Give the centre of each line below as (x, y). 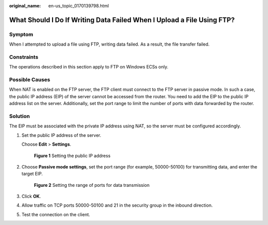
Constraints (24, 57)
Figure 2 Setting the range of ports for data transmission (92, 185)
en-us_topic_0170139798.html (79, 6)
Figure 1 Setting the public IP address (72, 156)
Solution (20, 116)
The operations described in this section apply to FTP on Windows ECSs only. (89, 67)
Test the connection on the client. (56, 214)
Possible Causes (30, 80)
